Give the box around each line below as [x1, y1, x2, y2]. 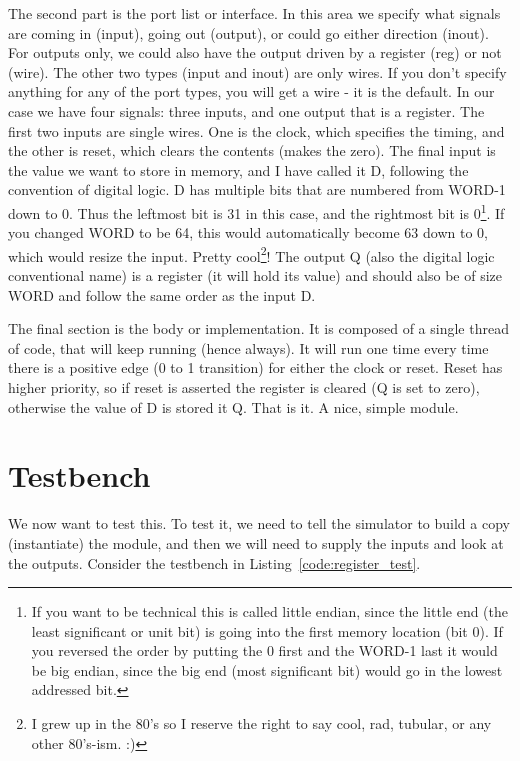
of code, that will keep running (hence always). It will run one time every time [8, 337, 489, 358]
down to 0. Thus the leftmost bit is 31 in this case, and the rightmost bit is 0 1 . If [8, 199, 505, 223]
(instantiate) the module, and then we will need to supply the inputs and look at [8, 532, 504, 553]
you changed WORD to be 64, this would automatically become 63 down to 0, [8, 222, 488, 243]
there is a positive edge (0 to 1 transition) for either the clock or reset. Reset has [8, 357, 503, 378]
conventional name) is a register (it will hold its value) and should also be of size [8, 265, 503, 286]
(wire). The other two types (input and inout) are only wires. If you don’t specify [8, 61, 507, 82]
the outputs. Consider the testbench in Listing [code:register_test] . [8, 552, 421, 573]
